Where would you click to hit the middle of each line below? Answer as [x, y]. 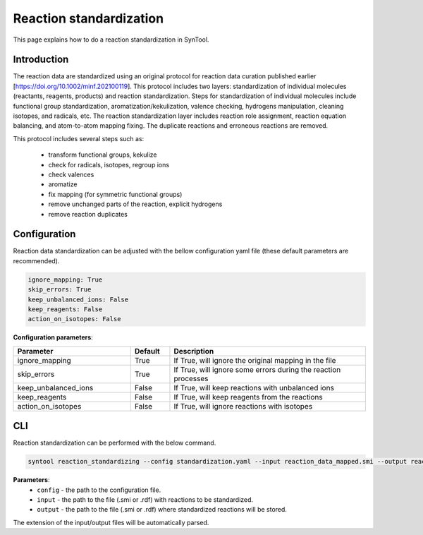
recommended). [36, 260]
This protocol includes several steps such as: [79, 138]
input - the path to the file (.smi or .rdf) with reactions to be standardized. [145, 500]
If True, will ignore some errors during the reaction [257, 369]
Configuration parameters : [53, 337]
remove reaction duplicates [88, 214]
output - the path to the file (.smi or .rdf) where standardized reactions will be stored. [162, 510]
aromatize [63, 184]
